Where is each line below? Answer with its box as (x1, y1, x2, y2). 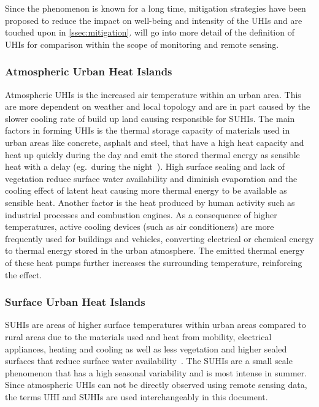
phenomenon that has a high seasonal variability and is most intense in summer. (5, 366, 307, 379)
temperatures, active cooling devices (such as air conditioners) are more (5, 220, 274, 233)
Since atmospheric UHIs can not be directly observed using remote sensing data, (5, 378, 307, 391)
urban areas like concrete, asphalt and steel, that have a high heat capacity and (5, 135, 304, 148)
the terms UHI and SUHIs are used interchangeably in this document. (5, 390, 268, 403)
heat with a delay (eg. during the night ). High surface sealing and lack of (5, 160, 285, 173)
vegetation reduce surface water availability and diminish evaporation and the (5, 172, 298, 184)
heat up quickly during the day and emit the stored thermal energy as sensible (5, 148, 300, 161)
